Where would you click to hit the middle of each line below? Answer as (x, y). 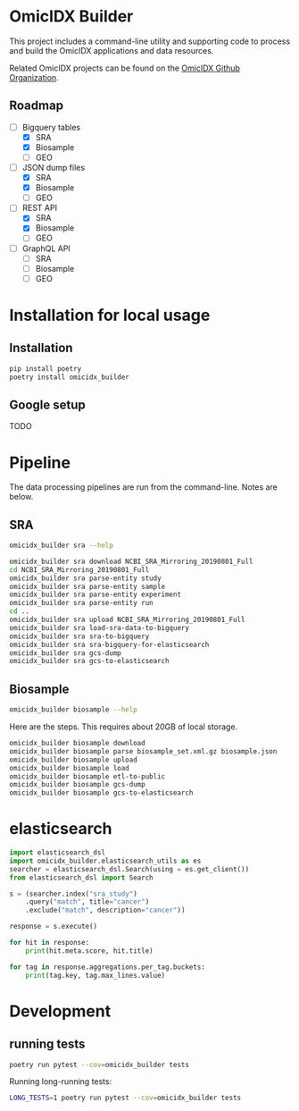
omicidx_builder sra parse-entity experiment (95, 595)
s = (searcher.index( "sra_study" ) (74, 894)
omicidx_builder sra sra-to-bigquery (79, 636)
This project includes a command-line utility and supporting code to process (150, 41)
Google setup (48, 404)
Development (60, 1011)
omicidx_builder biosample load (69, 768)
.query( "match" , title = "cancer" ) (87, 902)
